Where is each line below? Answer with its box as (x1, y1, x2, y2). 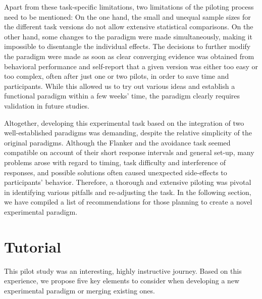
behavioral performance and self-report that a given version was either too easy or (4, 61, 258, 71)
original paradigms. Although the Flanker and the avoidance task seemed (4, 137, 231, 147)
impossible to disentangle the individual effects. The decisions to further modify (4, 41, 251, 52)
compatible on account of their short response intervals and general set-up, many (4, 147, 254, 158)
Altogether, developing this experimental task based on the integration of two (4, 117, 244, 128)
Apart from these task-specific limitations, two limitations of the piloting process (4, 2, 254, 12)
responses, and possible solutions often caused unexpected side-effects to (4, 167, 227, 177)
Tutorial (4, 236, 62, 257)
